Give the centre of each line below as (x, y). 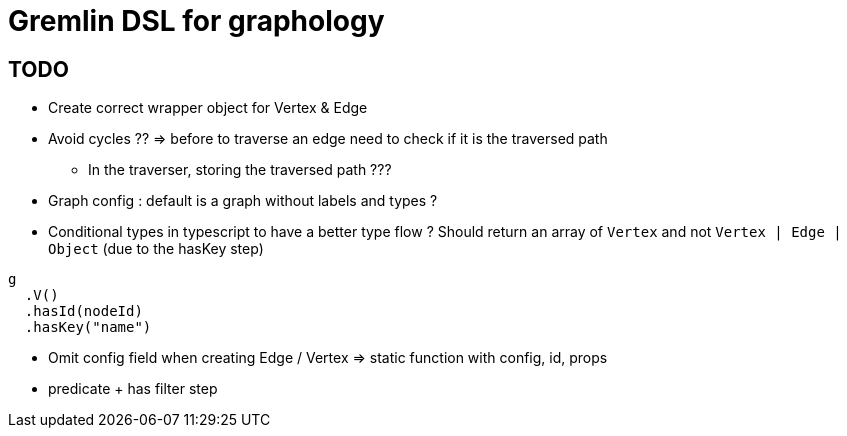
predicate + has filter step (133, 389)
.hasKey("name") (88, 327)
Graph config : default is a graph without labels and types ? (243, 201)
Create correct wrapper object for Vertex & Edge (208, 108)
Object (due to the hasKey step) (156, 249)
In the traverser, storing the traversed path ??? (240, 170)
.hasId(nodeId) (83, 311)
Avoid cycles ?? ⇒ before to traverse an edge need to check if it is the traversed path (328, 139)
